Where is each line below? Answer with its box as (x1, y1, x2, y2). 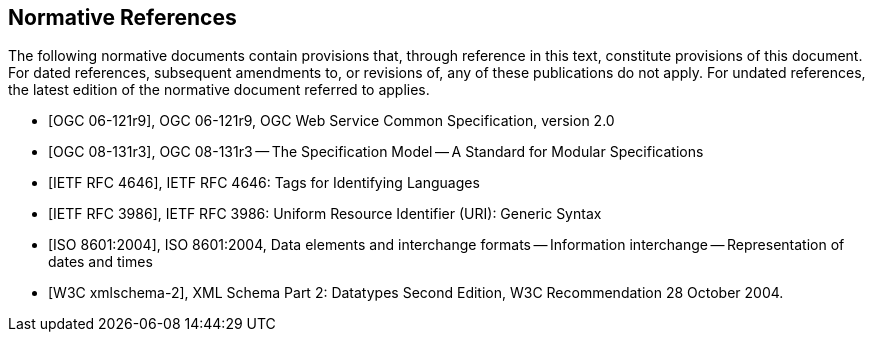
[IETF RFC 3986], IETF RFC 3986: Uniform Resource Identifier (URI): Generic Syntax (48, 205, 602, 223)
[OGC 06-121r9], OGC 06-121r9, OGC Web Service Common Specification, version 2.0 (48, 112, 615, 130)
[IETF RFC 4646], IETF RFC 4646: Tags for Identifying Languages (48, 174, 480, 192)
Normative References (8, 5, 237, 30)
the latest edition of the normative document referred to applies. (8, 81, 430, 99)
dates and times (48, 253, 153, 271)
